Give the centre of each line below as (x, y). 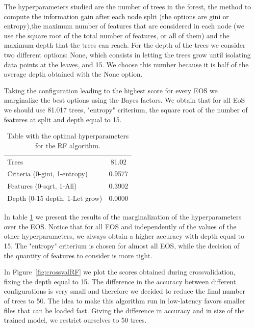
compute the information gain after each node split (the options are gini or (116, 16)
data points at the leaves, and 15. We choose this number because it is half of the (126, 64)
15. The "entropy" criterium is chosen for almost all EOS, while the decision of (122, 245)
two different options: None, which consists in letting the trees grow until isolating (127, 54)
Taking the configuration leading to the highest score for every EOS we (111, 90)
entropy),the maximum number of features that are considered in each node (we (124, 26)
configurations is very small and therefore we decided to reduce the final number (125, 291)
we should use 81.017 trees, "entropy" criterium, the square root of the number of (126, 109)
